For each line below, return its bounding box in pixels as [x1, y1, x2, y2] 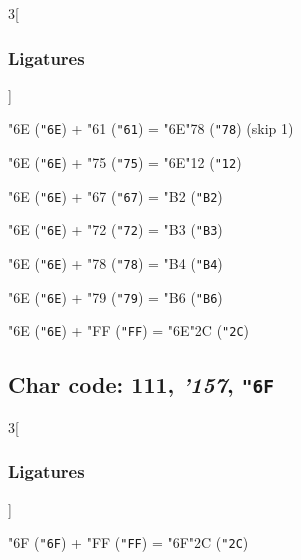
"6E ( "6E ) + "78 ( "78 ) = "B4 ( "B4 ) [8, 253, 223, 274]
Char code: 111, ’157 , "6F [8, 369, 274, 400]
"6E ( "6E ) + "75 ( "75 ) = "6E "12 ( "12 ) [8, 152, 242, 173]
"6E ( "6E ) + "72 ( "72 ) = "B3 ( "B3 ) [8, 219, 223, 240]
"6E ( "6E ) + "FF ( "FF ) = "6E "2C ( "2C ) [8, 320, 250, 341]
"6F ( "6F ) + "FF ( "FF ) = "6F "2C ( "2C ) [8, 532, 249, 553]
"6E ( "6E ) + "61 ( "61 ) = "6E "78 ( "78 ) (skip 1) [8, 118, 294, 139]
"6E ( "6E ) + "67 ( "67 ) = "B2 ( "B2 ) [8, 185, 223, 206]
